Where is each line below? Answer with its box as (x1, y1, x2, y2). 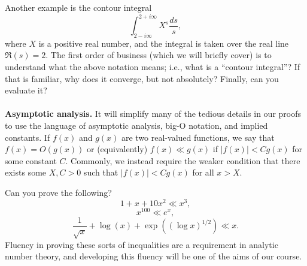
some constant (5, 154, 57, 167)
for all (192, 166, 214, 179)
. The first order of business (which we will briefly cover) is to (45, 49, 272, 61)
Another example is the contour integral (5, 1, 152, 13)
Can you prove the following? (5, 186, 112, 199)
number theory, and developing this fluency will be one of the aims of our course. (5, 250, 302, 262)
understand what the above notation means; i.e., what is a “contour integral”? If (5, 61, 300, 73)
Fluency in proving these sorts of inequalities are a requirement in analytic (5, 238, 278, 250)
